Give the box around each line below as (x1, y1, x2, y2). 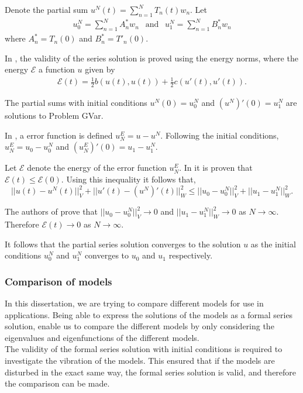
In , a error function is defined (5, 129, 113, 141)
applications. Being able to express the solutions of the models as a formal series (5, 308, 293, 320)
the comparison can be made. (5, 377, 110, 389)
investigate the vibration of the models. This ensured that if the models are (5, 354, 275, 366)
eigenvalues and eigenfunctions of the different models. (5, 331, 199, 343)
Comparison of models (5, 274, 112, 288)
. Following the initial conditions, (160, 129, 279, 141)
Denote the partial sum (5, 4, 88, 15)
